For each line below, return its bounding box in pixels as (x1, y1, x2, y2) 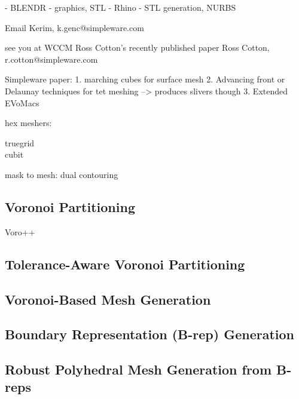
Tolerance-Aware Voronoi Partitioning (5, 254, 245, 273)
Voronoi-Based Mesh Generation (5, 290, 211, 308)
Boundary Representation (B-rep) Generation (5, 325, 295, 343)
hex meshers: (5, 116, 52, 129)
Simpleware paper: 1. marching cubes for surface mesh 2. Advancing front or (5, 73, 285, 85)
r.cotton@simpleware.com (5, 53, 98, 65)
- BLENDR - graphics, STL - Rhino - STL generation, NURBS (5, 1, 236, 13)
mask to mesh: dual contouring (5, 168, 118, 180)
